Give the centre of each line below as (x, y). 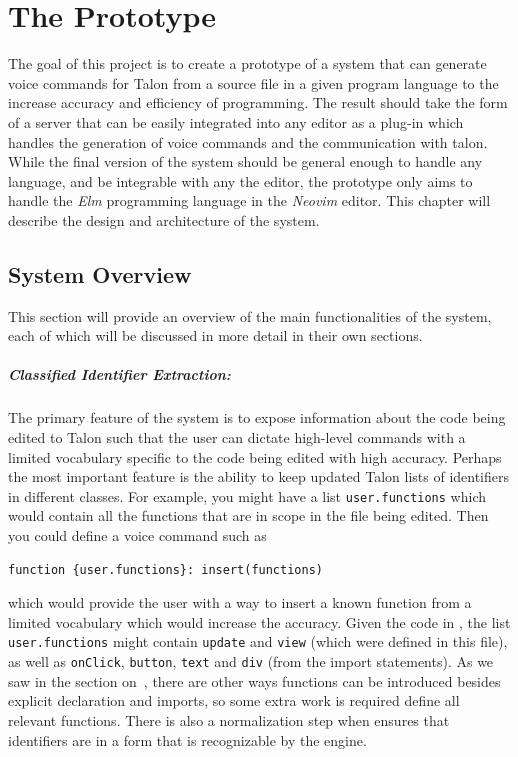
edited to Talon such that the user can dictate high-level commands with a (237, 437)
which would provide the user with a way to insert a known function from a (240, 602)
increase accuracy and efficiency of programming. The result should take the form (258, 102)
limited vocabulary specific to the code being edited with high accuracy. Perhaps (255, 456)
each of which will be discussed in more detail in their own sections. (215, 335)
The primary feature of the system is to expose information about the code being (257, 417)
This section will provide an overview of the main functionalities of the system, (250, 315)
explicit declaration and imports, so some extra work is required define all (234, 700)
